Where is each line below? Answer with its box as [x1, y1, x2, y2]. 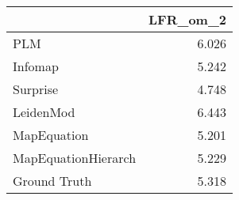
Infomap [13, 57, 59, 75]
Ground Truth [13, 172, 92, 190]
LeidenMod [13, 103, 75, 121]
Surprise [13, 80, 59, 98]
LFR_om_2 [148, 10, 227, 28]
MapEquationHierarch [13, 149, 137, 167]
